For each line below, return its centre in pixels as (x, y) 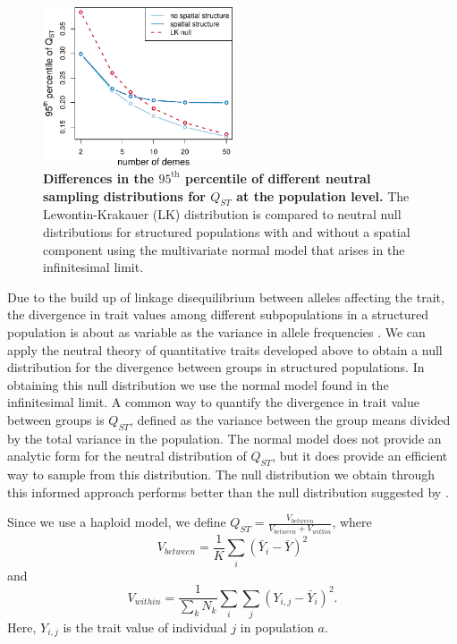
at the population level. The (323, 195)
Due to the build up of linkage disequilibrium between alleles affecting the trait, (226, 297)
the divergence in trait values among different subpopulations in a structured (218, 314)
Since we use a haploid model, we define (117, 522)
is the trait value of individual (145, 627)
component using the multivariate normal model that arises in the (224, 249)
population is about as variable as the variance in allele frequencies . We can (216, 331)
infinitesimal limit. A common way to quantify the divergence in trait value (213, 402)
